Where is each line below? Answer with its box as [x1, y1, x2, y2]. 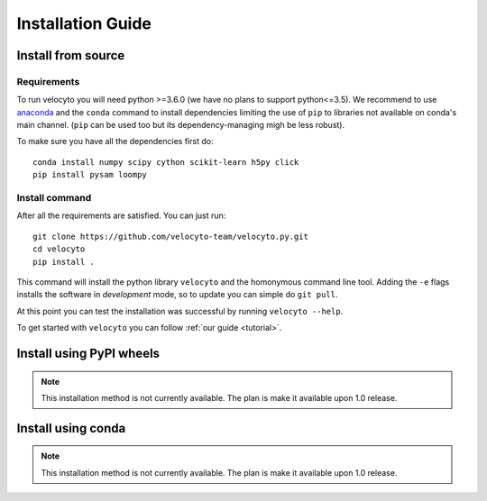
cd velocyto [32, 244, 86, 254]
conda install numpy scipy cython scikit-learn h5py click [32, 157, 299, 167]
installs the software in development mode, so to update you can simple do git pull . [16, 289, 338, 300]
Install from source [16, 48, 125, 63]
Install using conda [16, 420, 126, 436]
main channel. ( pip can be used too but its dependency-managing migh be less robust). [16, 120, 345, 131]
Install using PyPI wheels [16, 345, 161, 360]
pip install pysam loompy [32, 169, 148, 180]
